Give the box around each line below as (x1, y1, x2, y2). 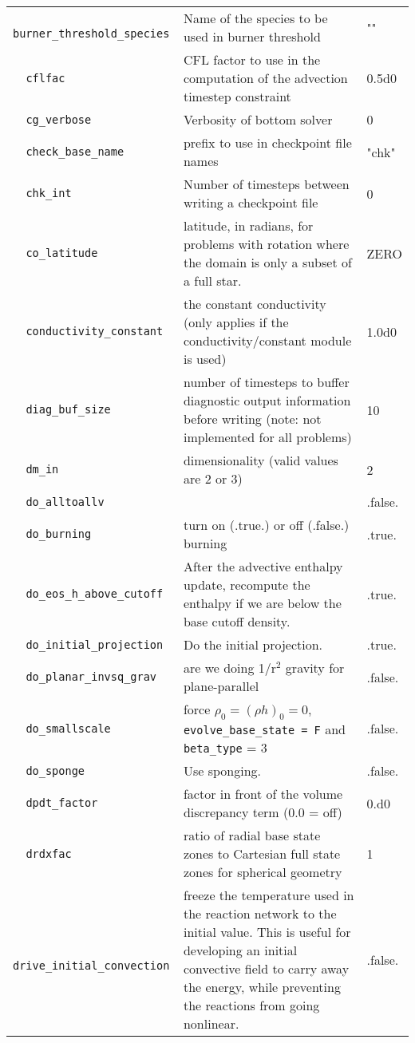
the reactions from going (183, 996, 320, 1015)
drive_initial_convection (13, 959, 170, 973)
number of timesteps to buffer (183, 373, 350, 391)
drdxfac (26, 847, 72, 860)
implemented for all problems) (183, 428, 352, 446)
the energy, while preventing (183, 978, 341, 997)
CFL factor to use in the (183, 50, 321, 69)
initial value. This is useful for (183, 923, 351, 942)
